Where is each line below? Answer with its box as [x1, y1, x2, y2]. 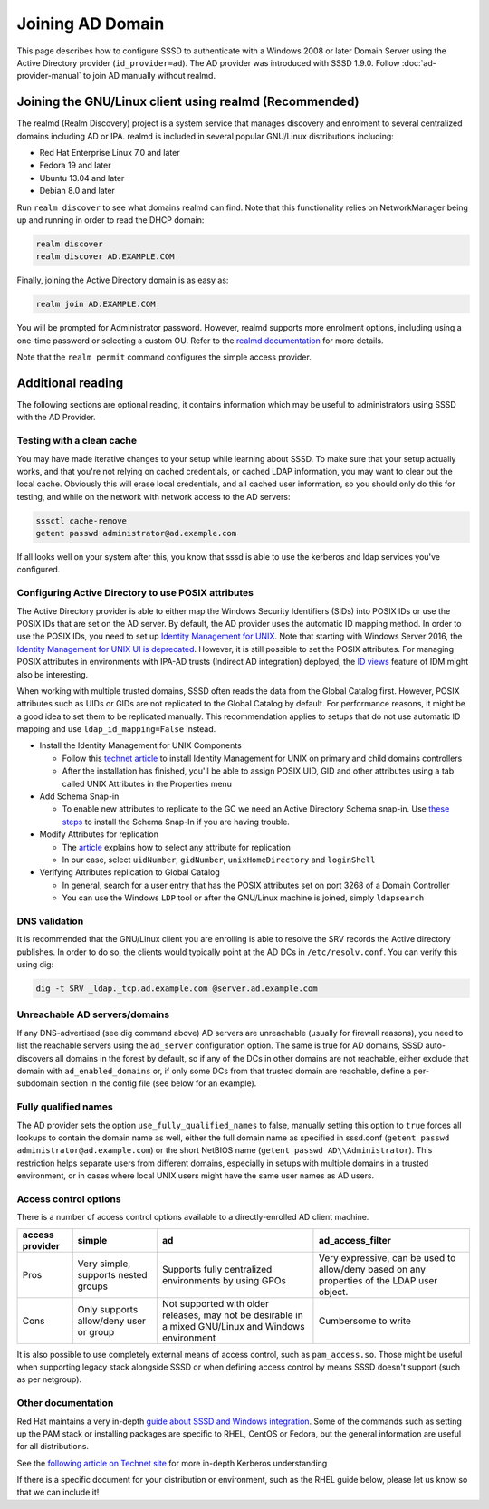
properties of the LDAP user [318, 1274, 438, 1286]
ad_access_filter [318, 1234, 391, 1246]
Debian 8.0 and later [39, 186, 115, 197]
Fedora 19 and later [39, 159, 111, 171]
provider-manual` [16, 71, 81, 82]
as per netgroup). [16, 1374, 81, 1385]
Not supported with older [161, 1297, 269, 1310]
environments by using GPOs [161, 1274, 287, 1286]
